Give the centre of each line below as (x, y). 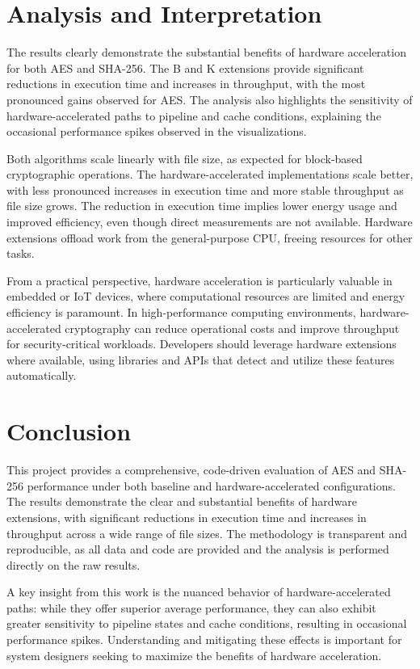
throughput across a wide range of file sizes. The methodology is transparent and (207, 533)
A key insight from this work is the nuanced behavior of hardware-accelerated (199, 592)
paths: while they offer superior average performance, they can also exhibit (191, 607)
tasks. (21, 253)
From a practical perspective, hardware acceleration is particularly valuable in (199, 280)
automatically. (42, 375)
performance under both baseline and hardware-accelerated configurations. (211, 485)
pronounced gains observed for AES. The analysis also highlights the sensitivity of (210, 99)
